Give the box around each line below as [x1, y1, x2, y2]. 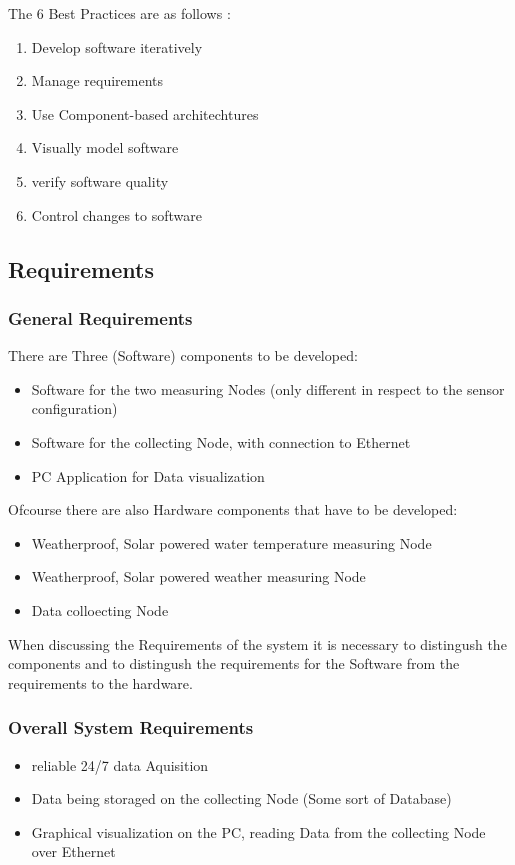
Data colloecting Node [31, 599, 169, 620]
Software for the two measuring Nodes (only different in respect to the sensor [31, 378, 505, 399]
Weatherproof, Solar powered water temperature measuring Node [31, 532, 432, 553]
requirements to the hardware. [8, 672, 193, 693]
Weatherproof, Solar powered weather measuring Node [31, 566, 366, 587]
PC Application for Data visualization [31, 465, 265, 486]
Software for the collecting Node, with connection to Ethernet [31, 431, 411, 452]
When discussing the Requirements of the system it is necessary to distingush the [8, 633, 507, 654]
